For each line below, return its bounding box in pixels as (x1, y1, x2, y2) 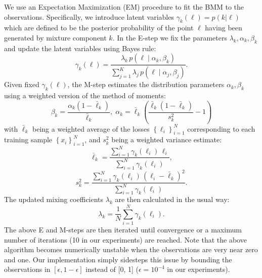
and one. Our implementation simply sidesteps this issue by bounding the (4, 254, 232, 264)
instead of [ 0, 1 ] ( (85, 264, 139, 274)
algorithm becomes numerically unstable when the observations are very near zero (4, 244, 258, 255)
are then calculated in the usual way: (115, 194, 230, 205)
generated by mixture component (4, 32, 107, 43)
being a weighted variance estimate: (111, 134, 222, 145)
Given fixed (4, 79, 39, 90)
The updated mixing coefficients (4, 194, 104, 205)
